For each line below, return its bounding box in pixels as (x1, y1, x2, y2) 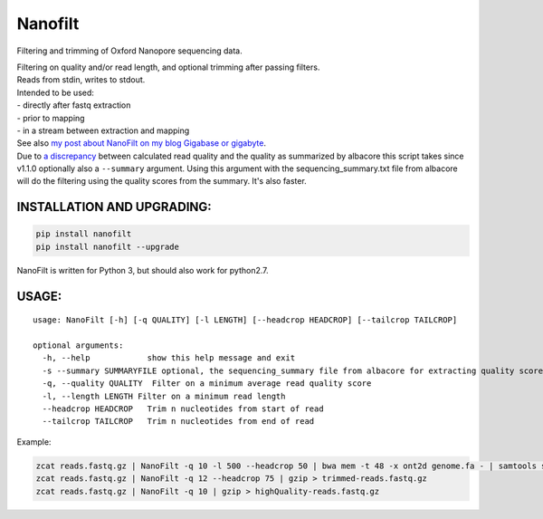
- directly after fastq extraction (16, 100, 131, 111)
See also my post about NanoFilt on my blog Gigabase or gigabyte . (16, 138, 267, 149)
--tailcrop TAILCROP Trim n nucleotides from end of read (42, 417, 315, 427)
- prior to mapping (16, 112, 85, 123)
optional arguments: (33, 341, 124, 351)
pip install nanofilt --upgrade (35, 241, 180, 252)
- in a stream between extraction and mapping (16, 125, 190, 136)
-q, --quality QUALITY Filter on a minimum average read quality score (42, 379, 372, 389)
